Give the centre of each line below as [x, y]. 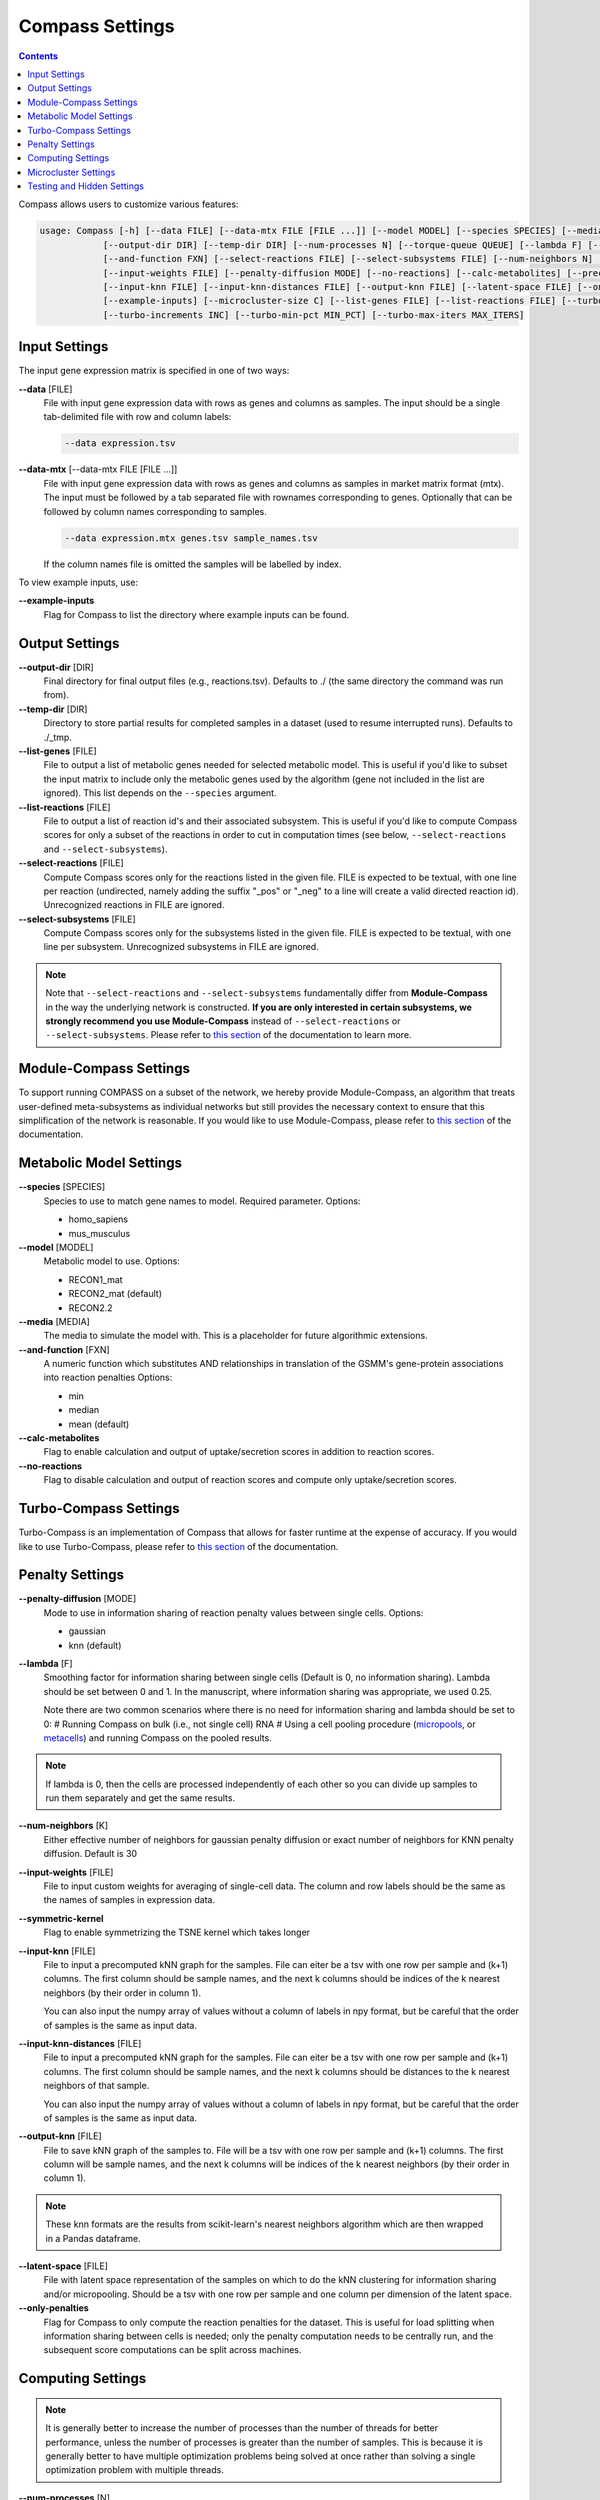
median [84, 1410]
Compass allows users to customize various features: [128, 204]
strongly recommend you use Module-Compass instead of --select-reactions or [223, 1021]
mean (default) [99, 1424]
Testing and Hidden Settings [86, 186]
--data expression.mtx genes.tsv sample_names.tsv [191, 538]
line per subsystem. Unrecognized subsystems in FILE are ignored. [181, 947]
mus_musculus [99, 1233]
